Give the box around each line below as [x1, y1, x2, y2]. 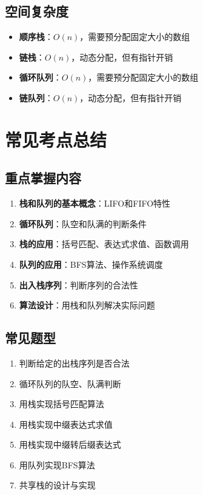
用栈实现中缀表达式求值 [19, 417, 113, 430]
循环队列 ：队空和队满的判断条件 [19, 217, 147, 230]
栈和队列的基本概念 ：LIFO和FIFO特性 [19, 197, 171, 210]
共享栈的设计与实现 [19, 479, 96, 491]
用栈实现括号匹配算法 [19, 397, 104, 410]
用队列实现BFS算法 [19, 458, 95, 471]
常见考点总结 [5, 127, 107, 151]
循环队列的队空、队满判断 [19, 377, 121, 390]
